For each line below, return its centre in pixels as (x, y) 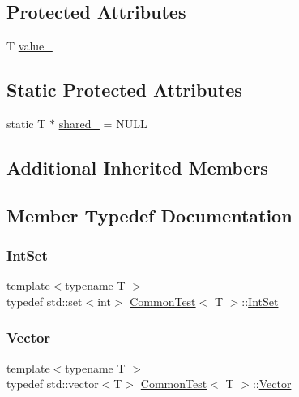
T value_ (30, 46)
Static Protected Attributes (124, 90)
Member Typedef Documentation (149, 215)
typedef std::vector (53, 384)
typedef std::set (45, 301)
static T (26, 123)
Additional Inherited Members (137, 167)
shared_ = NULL (103, 123)
